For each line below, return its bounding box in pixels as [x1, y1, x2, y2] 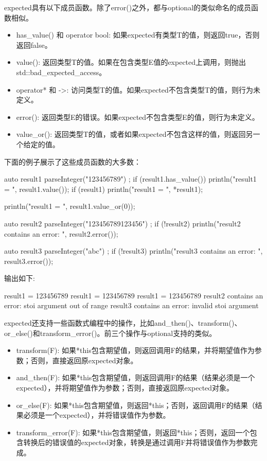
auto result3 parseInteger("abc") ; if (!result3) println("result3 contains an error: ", [4, 245, 263, 256]
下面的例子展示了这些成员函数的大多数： [4, 156, 141, 167]
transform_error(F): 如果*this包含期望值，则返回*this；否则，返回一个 [16, 427, 250, 437]
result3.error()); [4, 255, 54, 266]
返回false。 [16, 39, 52, 50]
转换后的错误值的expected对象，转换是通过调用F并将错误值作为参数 [23, 437, 251, 448]
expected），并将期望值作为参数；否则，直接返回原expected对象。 [16, 382, 234, 393]
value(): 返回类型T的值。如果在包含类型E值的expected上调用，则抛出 [16, 57, 246, 67]
